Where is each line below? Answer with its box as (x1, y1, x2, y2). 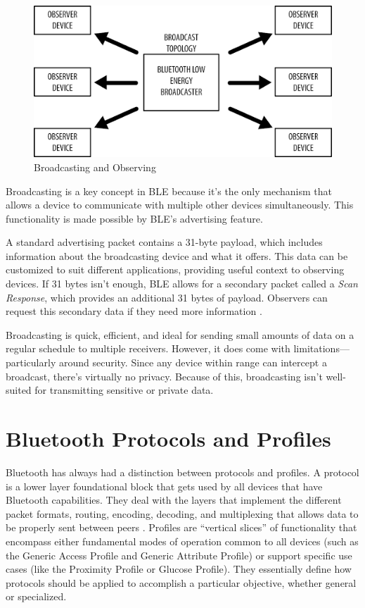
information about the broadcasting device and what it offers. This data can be (6, 248, 348, 263)
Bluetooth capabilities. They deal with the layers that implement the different (6, 492, 342, 507)
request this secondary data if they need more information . (6, 304, 262, 318)
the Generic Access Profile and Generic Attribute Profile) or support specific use (6, 547, 352, 562)
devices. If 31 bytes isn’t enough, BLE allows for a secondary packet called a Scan (6, 276, 358, 291)
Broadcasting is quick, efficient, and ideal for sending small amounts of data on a (6, 327, 354, 342)
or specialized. (6, 589, 67, 604)
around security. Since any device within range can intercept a (58, 355, 327, 370)
